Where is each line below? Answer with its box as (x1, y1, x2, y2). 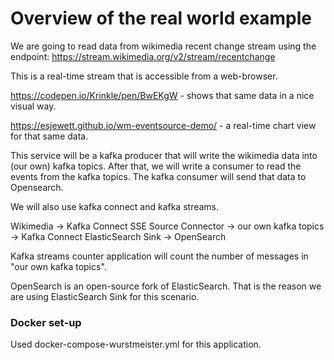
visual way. (10, 100, 57, 112)
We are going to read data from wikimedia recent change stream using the (10, 40, 317, 52)
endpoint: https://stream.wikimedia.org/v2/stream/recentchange (10, 50, 276, 62)
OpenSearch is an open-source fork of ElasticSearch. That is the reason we (10, 280, 322, 292)
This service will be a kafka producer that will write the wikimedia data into (10, 149, 318, 161)
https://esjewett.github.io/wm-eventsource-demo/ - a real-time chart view (10, 119, 317, 131)
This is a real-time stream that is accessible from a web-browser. (10, 70, 278, 82)
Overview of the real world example (10, 7, 312, 30)
